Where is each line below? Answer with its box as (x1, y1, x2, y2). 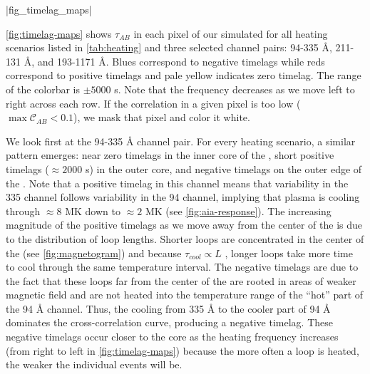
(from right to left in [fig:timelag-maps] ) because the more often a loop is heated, (6, 343, 359, 358)
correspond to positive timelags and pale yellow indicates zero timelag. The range (6, 68, 361, 83)
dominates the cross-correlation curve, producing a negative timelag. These (6, 315, 333, 330)
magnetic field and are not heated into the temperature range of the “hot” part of (6, 287, 364, 302)
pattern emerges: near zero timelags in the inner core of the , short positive (6, 147, 334, 162)
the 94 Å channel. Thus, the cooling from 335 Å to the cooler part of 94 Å (6, 301, 331, 316)
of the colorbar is (6, 81, 80, 96)
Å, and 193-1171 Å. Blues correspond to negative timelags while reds (24, 53, 325, 68)
